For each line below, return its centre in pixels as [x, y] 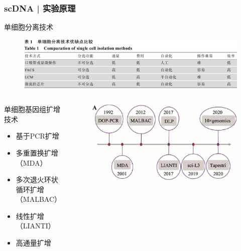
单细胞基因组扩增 [32, 109]
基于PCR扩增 [37, 136]
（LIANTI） [35, 226]
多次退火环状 [37, 179]
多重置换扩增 [37, 152]
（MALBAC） [39, 199]
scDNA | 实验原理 [40, 8]
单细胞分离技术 [29, 27]
